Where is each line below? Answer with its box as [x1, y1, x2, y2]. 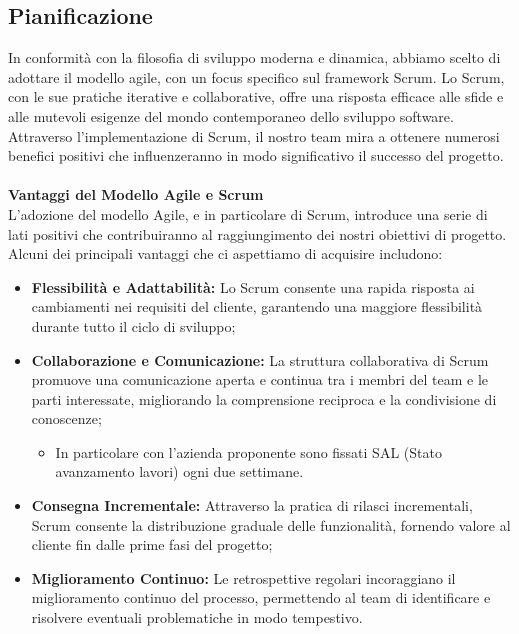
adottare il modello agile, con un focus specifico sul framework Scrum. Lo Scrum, [8, 66, 505, 87]
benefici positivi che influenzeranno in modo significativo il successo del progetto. [8, 145, 504, 166]
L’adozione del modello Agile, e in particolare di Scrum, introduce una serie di [8, 203, 488, 224]
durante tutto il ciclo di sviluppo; [31, 315, 236, 336]
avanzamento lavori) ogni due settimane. [55, 461, 304, 482]
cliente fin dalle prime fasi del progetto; [31, 534, 273, 555]
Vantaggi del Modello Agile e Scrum [8, 184, 264, 205]
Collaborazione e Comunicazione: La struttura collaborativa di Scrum [31, 349, 489, 370]
